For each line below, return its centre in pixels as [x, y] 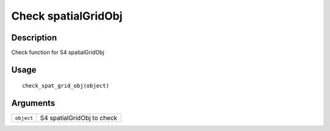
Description [34, 38]
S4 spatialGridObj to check [79, 118]
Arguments [33, 103]
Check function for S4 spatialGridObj [58, 53]
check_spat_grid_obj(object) [66, 86]
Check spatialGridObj [67, 16]
